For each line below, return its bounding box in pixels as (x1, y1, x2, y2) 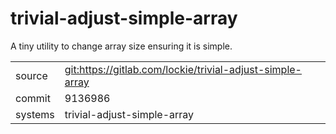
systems (15, 107, 55, 121)
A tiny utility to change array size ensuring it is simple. (10, 40, 233, 52)
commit (15, 91, 51, 105)
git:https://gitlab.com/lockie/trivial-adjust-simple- (64, 62, 302, 76)
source (15, 68, 48, 82)
